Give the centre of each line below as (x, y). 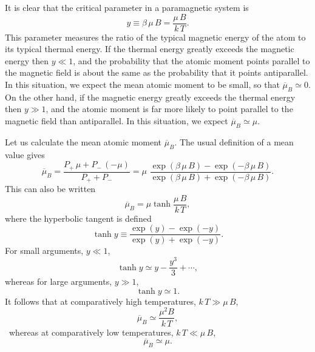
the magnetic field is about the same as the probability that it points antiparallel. (157, 72)
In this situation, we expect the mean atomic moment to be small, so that (142, 85)
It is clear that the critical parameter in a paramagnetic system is (127, 7)
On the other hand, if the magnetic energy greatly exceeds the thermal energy (150, 97)
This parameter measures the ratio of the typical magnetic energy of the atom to (155, 37)
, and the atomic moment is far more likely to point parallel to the (169, 109)
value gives (25, 154)
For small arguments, (44, 251)
